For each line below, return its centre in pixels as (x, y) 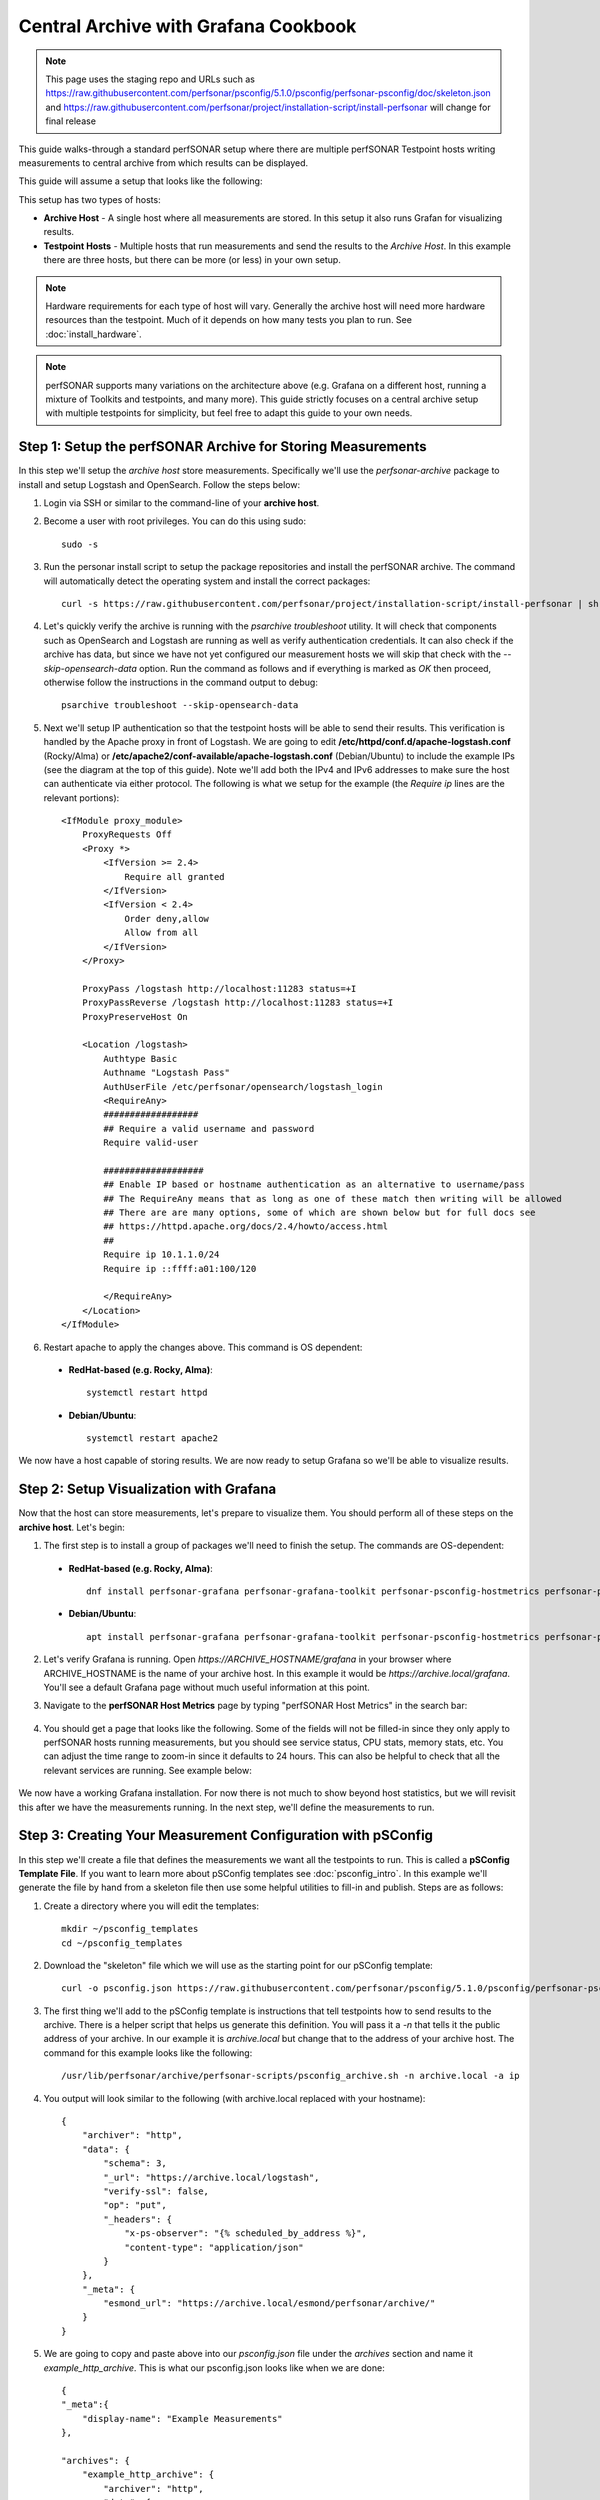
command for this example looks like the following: (148, 2052)
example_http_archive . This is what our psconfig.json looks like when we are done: (214, 2367)
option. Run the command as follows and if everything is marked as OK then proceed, (315, 668)
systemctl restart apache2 (152, 1438)
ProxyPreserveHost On (135, 1016)
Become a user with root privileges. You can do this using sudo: (175, 521)
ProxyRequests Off (127, 834)
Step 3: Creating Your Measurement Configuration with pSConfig (226, 1835)
